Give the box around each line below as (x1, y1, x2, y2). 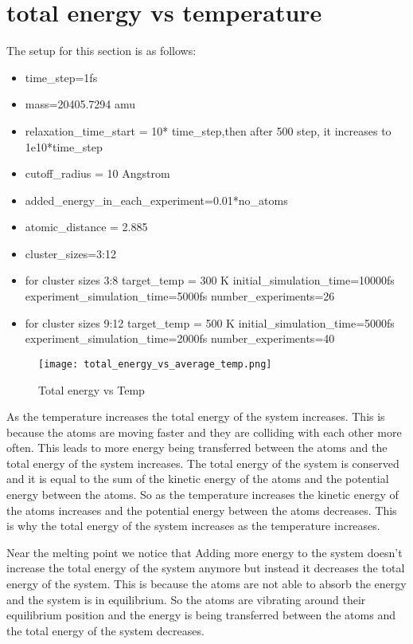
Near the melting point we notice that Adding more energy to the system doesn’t (6, 544, 403, 560)
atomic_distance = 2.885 (25, 218, 148, 235)
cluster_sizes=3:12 (25, 245, 116, 261)
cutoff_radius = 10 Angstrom (25, 165, 170, 182)
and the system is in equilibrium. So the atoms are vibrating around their (6, 591, 366, 607)
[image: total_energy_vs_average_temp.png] (38, 358, 272, 370)
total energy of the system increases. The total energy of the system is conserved (6, 454, 399, 471)
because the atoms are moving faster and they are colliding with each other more (6, 423, 402, 440)
